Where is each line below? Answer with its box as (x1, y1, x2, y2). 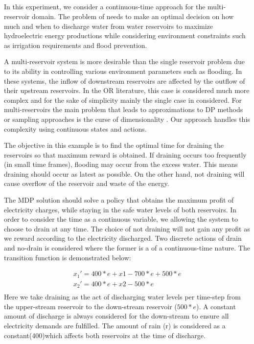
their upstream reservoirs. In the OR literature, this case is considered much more (4, 85, 250, 95)
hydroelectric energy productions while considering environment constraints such (4, 30, 246, 41)
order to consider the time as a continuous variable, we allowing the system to (4, 214, 238, 224)
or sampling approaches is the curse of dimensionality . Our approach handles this (4, 114, 250, 124)
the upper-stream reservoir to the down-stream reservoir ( (4, 301, 177, 311)
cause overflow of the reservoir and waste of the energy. (4, 178, 169, 188)
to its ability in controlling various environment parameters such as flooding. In (4, 66, 242, 76)
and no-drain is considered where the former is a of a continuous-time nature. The (4, 243, 250, 253)
